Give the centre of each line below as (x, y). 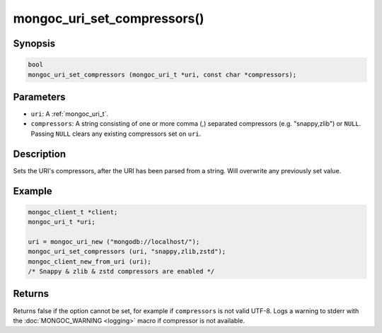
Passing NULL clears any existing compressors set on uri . (116, 134)
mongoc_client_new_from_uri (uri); (89, 261)
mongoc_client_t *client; (73, 212)
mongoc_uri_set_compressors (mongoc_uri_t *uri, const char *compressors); (162, 75)
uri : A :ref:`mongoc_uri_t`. (70, 114)
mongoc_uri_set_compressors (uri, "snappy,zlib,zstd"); (127, 252)
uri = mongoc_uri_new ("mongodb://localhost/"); (114, 241)
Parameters (39, 97)
